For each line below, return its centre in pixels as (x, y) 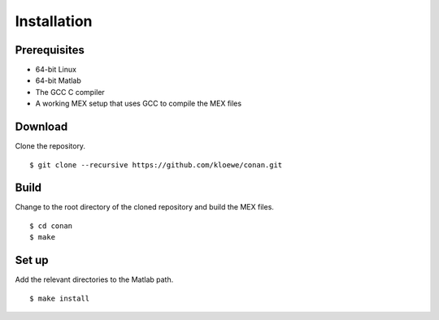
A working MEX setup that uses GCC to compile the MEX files (139, 104)
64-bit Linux (56, 70)
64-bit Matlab (58, 80)
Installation (54, 21)
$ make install (60, 298)
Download (41, 127)
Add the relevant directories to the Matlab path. (94, 279)
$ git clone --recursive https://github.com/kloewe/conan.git (156, 165)
